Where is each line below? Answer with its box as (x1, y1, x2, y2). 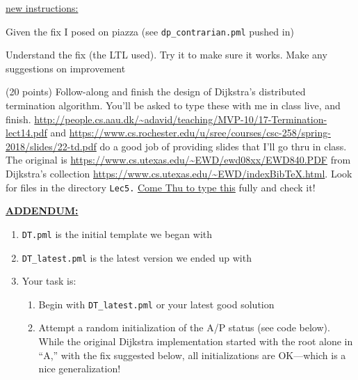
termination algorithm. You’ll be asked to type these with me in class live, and (6, 98, 341, 113)
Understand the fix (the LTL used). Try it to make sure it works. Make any (6, 47, 327, 62)
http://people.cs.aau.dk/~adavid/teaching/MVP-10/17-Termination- (34, 111, 327, 126)
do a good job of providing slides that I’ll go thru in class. (99, 138, 347, 153)
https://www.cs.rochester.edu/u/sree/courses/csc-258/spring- (69, 125, 331, 140)
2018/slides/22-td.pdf (6, 138, 97, 153)
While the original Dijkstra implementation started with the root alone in (38, 334, 353, 348)
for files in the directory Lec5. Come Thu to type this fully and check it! (6, 180, 316, 194)
